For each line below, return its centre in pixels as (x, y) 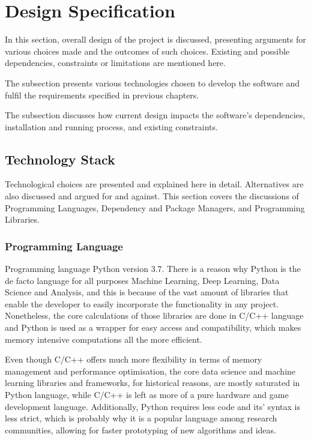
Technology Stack (60, 159)
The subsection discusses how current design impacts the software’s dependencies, (155, 115)
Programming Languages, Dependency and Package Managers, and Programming (155, 207)
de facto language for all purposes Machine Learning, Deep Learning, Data (142, 280)
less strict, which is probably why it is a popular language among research (141, 418)
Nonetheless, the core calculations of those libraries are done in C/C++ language (154, 315)
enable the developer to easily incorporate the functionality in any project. (142, 303)
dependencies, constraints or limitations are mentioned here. (115, 63)
